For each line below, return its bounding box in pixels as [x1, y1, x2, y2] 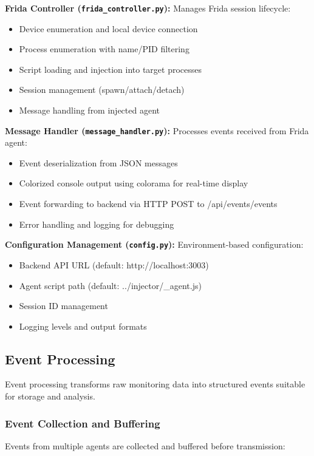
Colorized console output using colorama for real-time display [19, 177, 248, 189]
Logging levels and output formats [19, 319, 147, 332]
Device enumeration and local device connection [19, 22, 198, 35]
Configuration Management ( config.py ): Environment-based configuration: [5, 238, 304, 251]
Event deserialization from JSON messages [19, 156, 178, 169]
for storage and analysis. [5, 390, 95, 403]
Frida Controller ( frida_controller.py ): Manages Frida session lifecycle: [5, 2, 291, 14]
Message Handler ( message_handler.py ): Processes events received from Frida [5, 124, 309, 137]
